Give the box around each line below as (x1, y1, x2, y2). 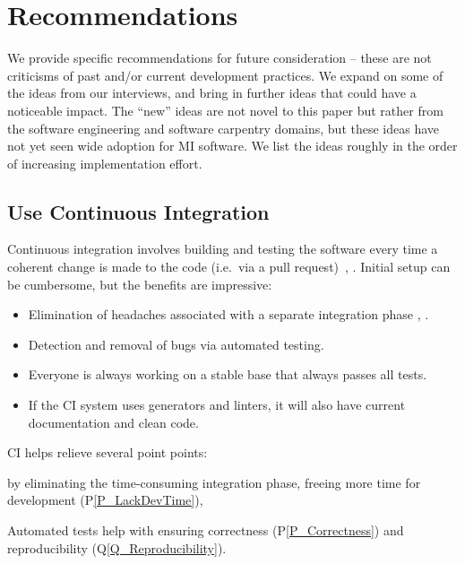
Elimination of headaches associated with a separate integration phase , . (28, 305, 429, 324)
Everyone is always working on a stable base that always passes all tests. (28, 365, 427, 384)
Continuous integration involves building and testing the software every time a (7, 239, 438, 258)
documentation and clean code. (28, 412, 199, 431)
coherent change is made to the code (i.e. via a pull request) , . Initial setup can (7, 257, 451, 276)
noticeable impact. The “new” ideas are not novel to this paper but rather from (7, 100, 443, 119)
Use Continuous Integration (7, 197, 270, 225)
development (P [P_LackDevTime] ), (7, 490, 203, 509)
